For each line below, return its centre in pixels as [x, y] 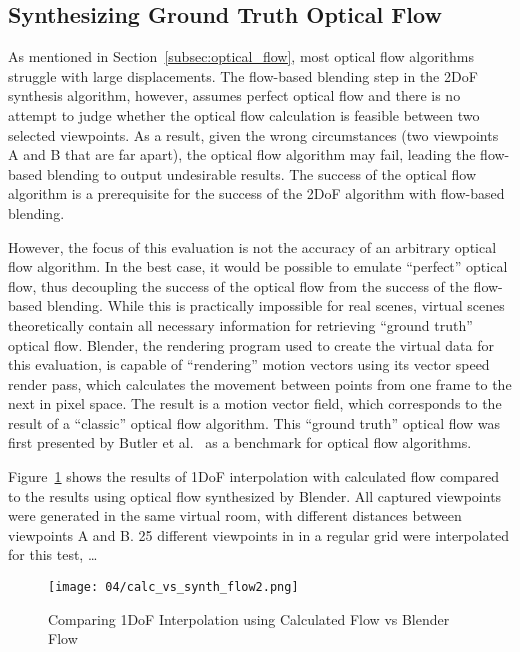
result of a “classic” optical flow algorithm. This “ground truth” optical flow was [254, 422]
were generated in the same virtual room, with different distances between [235, 515]
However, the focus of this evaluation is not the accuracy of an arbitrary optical [252, 246]
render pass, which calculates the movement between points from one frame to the [260, 383]
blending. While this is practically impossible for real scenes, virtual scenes [275, 305]
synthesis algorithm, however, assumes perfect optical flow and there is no [234, 95]
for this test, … [53, 554]
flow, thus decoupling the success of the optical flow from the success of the [238, 285]
